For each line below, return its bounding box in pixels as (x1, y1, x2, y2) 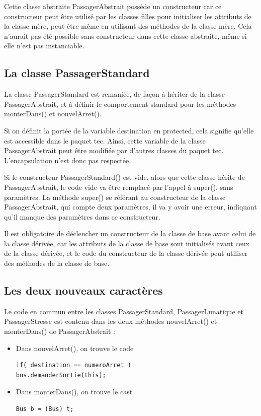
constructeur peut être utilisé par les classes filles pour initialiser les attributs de (4, 11, 251, 21)
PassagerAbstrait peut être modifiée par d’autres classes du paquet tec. (4, 145, 224, 156)
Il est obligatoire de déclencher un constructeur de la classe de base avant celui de (4, 228, 256, 239)
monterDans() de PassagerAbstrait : (4, 326, 115, 336)
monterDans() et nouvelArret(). (4, 108, 102, 119)
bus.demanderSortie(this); (16, 371, 106, 379)
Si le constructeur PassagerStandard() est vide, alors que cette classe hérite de (4, 172, 245, 182)
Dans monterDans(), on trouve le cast (16, 386, 133, 397)
